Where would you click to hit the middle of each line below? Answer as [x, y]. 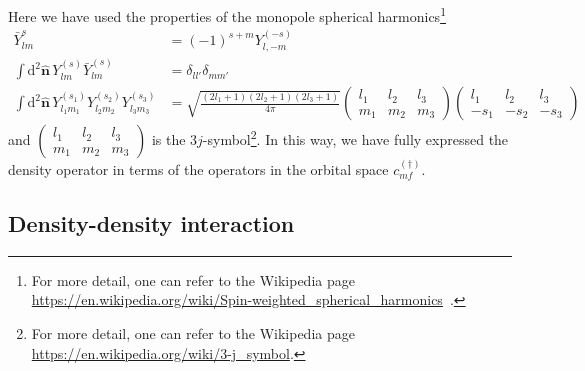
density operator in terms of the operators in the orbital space [198, 169]
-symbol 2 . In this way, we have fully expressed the [355, 138]
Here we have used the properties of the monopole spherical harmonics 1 [227, 14]
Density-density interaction [151, 223]
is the [168, 139]
